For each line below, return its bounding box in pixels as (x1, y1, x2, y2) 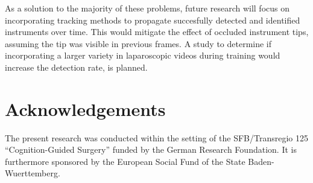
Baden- (248, 155, 274, 167)
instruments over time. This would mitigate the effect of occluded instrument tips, (5, 25, 309, 38)
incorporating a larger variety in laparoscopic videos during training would (5, 49, 280, 62)
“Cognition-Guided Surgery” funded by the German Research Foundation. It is (5, 143, 297, 156)
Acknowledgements (5, 96, 166, 121)
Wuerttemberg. (5, 167, 60, 179)
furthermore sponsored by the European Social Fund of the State (5, 155, 245, 167)
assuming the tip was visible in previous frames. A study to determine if (5, 37, 272, 50)
